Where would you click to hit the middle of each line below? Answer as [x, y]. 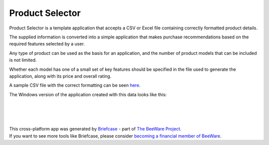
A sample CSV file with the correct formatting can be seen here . [75, 85]
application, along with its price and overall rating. [60, 76]
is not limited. [23, 60]
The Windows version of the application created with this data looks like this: [88, 94]
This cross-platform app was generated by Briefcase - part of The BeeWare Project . [95, 129]
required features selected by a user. [47, 44]
